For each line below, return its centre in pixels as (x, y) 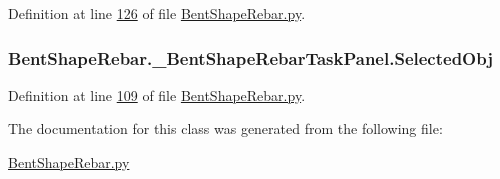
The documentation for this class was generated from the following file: (225, 128)
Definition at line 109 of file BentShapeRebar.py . (157, 94)
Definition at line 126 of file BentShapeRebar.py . (157, 13)
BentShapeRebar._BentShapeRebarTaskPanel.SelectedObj (250, 57)
